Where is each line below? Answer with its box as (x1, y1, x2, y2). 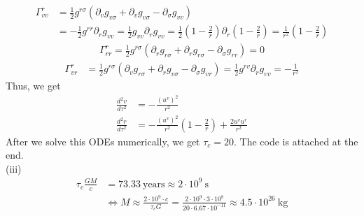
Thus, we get (6, 78, 61, 93)
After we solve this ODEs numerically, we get (6, 134, 200, 148)
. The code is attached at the (234, 134, 358, 148)
